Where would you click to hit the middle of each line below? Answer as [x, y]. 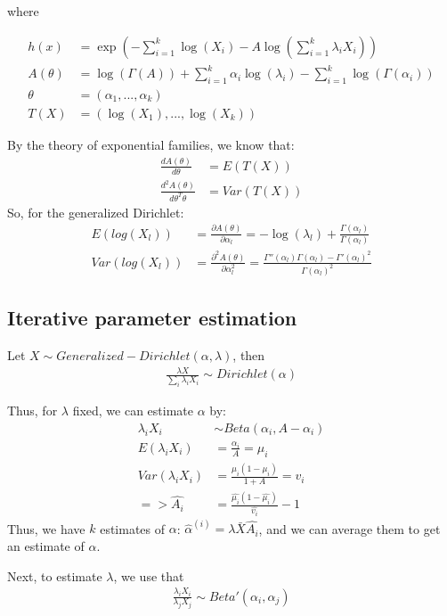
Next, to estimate [55, 575]
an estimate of [46, 546]
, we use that [149, 575]
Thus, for [33, 411]
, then [249, 354]
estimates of [133, 528]
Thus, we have [46, 528]
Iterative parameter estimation [152, 318]
